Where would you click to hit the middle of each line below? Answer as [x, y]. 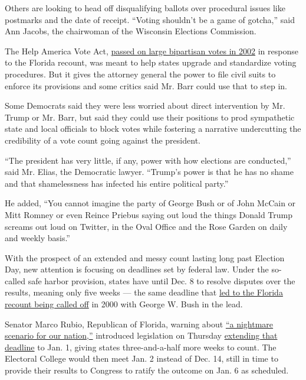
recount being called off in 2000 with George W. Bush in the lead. [124, 304]
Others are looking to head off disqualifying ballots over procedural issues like [145, 8]
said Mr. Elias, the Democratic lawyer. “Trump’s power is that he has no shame [149, 172]
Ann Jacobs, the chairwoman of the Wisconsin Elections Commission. [131, 31]
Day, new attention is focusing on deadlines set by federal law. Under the [137, 269]
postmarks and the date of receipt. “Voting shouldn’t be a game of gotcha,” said [150, 19]
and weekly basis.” [37, 238]
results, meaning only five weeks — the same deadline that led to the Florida [144, 292]
